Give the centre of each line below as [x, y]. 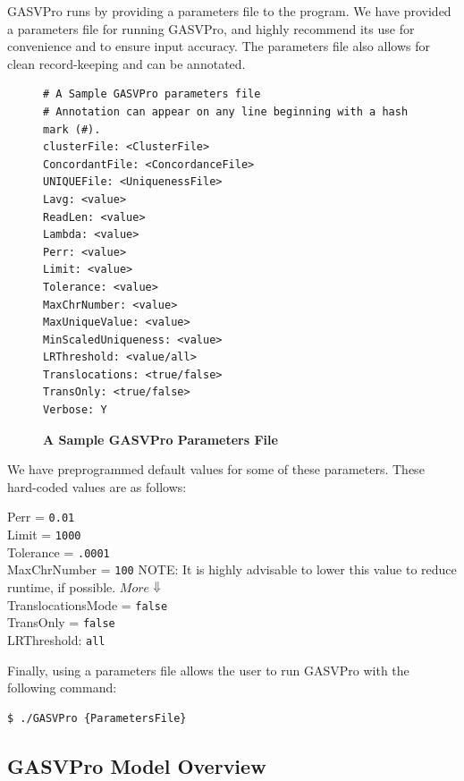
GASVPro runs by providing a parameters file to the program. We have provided [229, 11]
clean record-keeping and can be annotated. [127, 63]
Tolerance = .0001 [59, 552]
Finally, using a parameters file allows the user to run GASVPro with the [208, 670]
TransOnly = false [61, 622]
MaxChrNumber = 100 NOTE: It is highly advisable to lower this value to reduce [232, 569]
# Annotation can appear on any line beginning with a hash [226, 111]
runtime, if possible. [62, 587]
